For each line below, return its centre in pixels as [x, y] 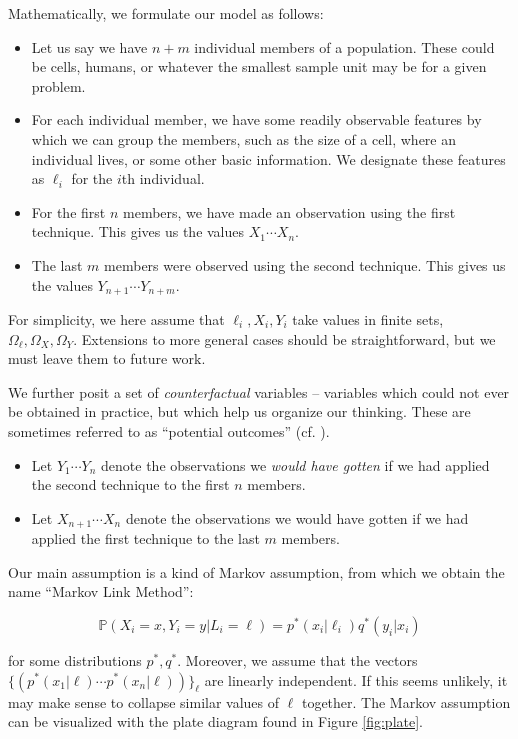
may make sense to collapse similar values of [144, 701]
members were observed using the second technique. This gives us [305, 264]
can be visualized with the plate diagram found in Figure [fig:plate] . [215, 721]
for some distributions [75, 659]
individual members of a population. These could [344, 46]
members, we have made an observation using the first [289, 211]
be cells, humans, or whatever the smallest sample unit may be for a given [259, 66]
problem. [58, 85]
